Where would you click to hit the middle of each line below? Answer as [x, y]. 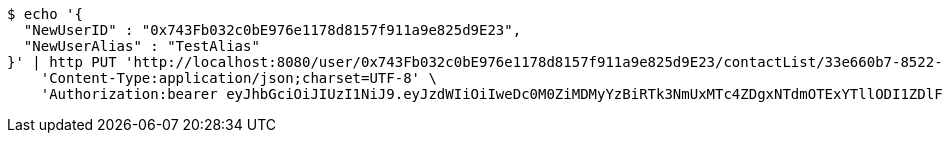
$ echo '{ [45, 14]
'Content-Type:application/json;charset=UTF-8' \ [238, 78]
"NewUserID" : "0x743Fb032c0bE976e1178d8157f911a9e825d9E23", [272, 30]
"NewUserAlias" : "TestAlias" [141, 46]
